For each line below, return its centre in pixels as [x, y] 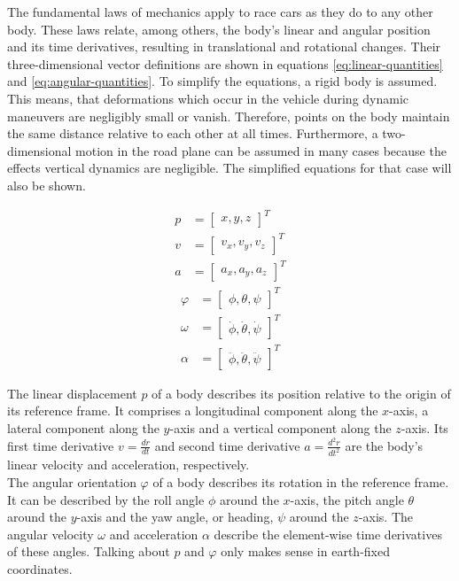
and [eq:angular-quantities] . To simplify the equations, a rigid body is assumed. [222, 81]
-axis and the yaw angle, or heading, [175, 517]
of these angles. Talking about [89, 551]
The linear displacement [72, 393]
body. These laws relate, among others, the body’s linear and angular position [219, 29]
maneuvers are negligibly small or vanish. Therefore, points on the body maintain [229, 116]
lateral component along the [83, 427]
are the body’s [384, 445]
